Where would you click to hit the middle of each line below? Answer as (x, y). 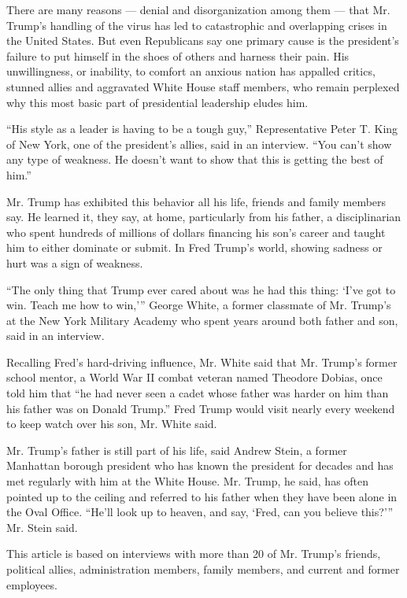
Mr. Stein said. (42, 527)
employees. (32, 584)
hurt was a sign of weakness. (75, 262)
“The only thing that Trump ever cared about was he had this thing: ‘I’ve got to (201, 289)
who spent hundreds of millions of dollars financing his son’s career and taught (196, 232)
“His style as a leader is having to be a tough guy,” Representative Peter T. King (202, 129)
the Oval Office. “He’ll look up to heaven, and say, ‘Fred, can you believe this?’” (200, 512)
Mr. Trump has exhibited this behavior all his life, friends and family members (196, 201)
